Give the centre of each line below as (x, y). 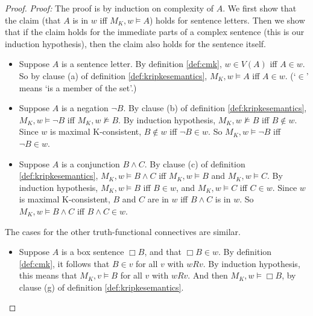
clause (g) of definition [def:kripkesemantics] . (101, 287)
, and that (163, 252)
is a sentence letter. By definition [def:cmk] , (141, 64)
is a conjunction (90, 163)
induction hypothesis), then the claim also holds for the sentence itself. (135, 43)
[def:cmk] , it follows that (64, 263)
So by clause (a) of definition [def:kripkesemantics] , (113, 75)
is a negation (85, 108)
